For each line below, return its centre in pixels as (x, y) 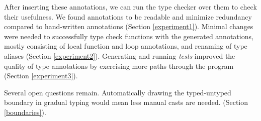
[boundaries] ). (25, 112)
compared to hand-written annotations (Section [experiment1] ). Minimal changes (129, 26)
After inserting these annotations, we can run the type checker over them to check (130, 7)
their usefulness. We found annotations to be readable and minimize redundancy (128, 16)
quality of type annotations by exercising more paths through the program (119, 66)
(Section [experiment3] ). (41, 76)
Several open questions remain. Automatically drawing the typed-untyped (118, 92)
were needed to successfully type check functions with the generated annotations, (129, 36)
